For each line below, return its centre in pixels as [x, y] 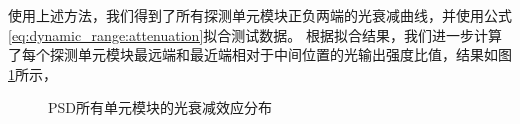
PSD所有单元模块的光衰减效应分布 [160, 107]
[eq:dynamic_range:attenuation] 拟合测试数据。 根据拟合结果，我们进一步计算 [255, 34]
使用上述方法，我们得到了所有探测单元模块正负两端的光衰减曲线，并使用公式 [260, 15]
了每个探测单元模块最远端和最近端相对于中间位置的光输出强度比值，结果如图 [260, 54]
